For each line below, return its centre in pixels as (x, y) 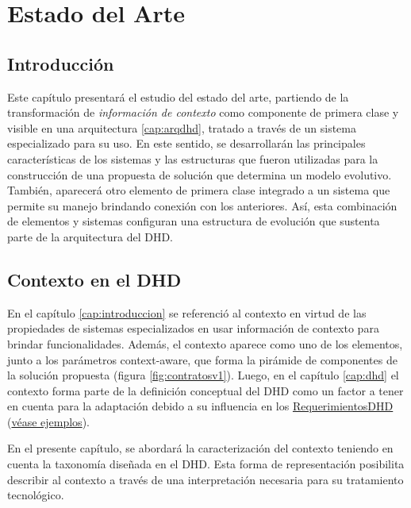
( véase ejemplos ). (48, 421)
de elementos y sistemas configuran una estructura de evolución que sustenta (194, 221)
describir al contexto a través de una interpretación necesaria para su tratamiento (205, 479)
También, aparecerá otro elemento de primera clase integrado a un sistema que (199, 190)
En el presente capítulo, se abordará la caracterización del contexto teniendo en (200, 448)
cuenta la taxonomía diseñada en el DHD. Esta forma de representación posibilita (206, 464)
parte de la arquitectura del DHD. (90, 236)
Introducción (61, 63)
